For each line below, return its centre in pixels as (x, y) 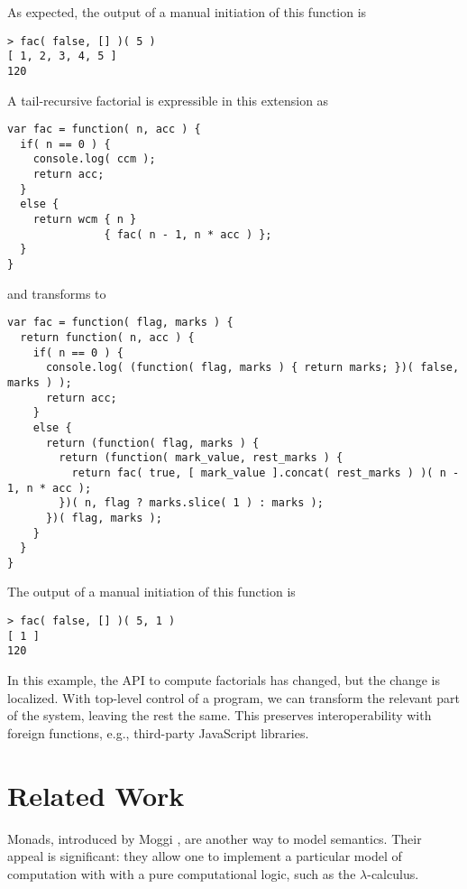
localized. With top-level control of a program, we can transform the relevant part (234, 697)
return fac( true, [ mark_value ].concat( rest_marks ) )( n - (266, 472)
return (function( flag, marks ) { (152, 443)
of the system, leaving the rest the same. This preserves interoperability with (220, 715)
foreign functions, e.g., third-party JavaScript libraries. (158, 732)
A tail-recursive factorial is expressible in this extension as (168, 100)
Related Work (96, 795)
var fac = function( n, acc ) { (104, 130)
